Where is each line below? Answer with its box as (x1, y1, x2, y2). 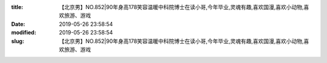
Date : (11, 20, 25, 27)
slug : (11, 37, 24, 45)
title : (11, 4, 24, 10)
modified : (11, 29, 36, 36)
